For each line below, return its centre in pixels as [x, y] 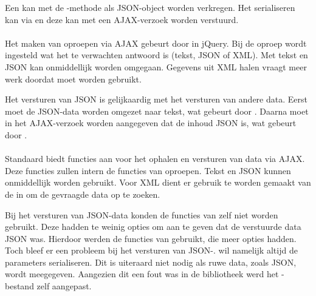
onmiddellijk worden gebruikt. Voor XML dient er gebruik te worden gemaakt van [158, 182]
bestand [19, 286]
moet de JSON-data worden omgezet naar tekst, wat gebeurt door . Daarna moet [157, 111]
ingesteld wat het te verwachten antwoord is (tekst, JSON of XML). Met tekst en [156, 55]
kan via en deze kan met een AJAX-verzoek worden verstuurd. [122, 19]
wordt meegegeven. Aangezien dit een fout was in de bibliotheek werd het [142, 274]
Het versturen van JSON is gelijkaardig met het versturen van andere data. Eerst [156, 99]
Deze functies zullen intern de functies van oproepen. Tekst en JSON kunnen [148, 170]
